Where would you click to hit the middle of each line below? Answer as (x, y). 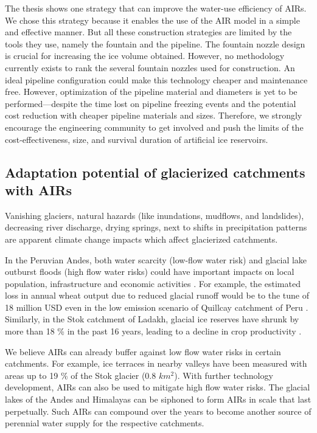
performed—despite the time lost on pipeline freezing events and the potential (151, 103)
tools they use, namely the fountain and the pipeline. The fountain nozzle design (155, 43)
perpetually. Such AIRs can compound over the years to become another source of (158, 411)
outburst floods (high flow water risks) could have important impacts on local (150, 272)
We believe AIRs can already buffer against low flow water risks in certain (143, 351)
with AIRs (39, 189)
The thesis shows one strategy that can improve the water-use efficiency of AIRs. (156, 8)
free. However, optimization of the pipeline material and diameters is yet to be (151, 92)
